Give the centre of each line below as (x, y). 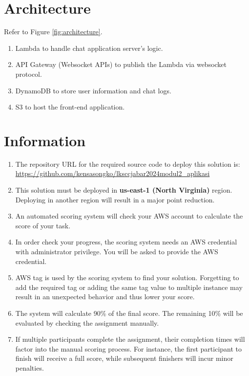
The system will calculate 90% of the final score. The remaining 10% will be (129, 313)
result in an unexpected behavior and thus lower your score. (105, 297)
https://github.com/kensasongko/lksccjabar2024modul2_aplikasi (113, 173)
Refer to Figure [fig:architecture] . (53, 32)
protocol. (29, 74)
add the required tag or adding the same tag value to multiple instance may (129, 287)
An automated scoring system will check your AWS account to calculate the (129, 216)
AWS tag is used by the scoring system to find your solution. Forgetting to (127, 277)
